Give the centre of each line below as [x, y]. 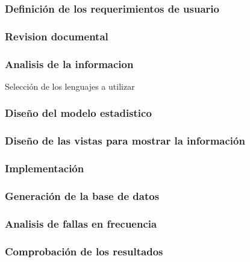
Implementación [45, 168]
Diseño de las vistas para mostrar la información [125, 141]
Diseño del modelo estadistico [78, 113]
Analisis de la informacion [69, 64]
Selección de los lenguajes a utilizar [70, 86]
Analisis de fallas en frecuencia [81, 223]
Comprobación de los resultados [84, 251]
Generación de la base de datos [82, 195]
